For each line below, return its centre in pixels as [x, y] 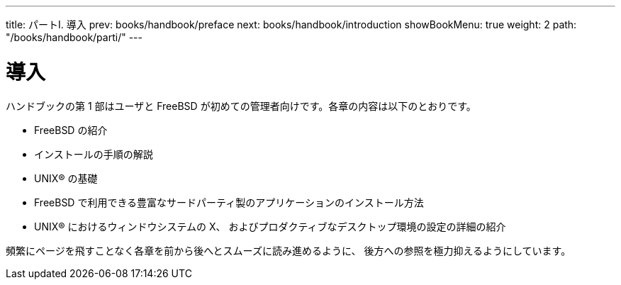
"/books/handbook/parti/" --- [74, 37]
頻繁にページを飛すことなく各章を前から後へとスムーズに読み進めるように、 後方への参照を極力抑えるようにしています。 [289, 250]
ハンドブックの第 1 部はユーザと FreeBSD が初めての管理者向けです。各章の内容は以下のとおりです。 [241, 106]
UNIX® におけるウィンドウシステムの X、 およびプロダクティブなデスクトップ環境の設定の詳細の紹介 [270, 226]
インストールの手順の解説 [94, 154]
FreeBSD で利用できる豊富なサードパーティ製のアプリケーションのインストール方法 [229, 202]
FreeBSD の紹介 [71, 130]
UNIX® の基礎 [66, 178]
